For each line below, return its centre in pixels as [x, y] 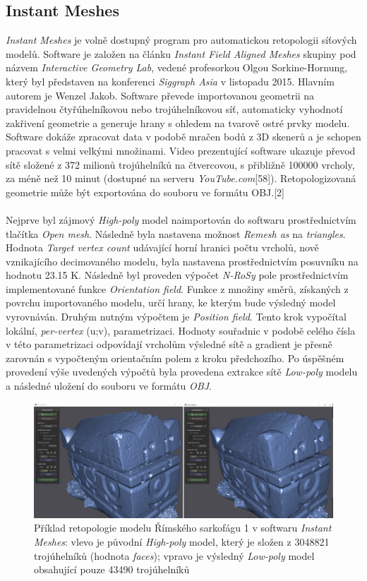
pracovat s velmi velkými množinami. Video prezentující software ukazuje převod [181, 150]
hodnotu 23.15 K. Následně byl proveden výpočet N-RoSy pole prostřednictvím [177, 275]
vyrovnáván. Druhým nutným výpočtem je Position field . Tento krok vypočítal [176, 317]
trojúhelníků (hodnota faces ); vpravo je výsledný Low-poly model [174, 555]
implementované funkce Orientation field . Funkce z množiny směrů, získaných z [177, 288]
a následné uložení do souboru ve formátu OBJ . [109, 386]
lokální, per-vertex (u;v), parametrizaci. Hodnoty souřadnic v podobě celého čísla [181, 330]
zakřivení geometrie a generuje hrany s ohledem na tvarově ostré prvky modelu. [178, 122]
